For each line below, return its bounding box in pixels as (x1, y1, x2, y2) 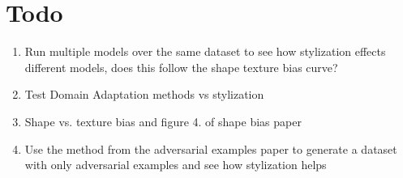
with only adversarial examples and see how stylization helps (24, 156, 327, 173)
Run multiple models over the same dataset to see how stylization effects (24, 43, 386, 60)
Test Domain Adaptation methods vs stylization (24, 86, 264, 103)
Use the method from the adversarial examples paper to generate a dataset (24, 140, 397, 157)
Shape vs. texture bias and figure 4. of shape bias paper (24, 112, 302, 129)
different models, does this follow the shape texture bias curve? (24, 58, 338, 75)
